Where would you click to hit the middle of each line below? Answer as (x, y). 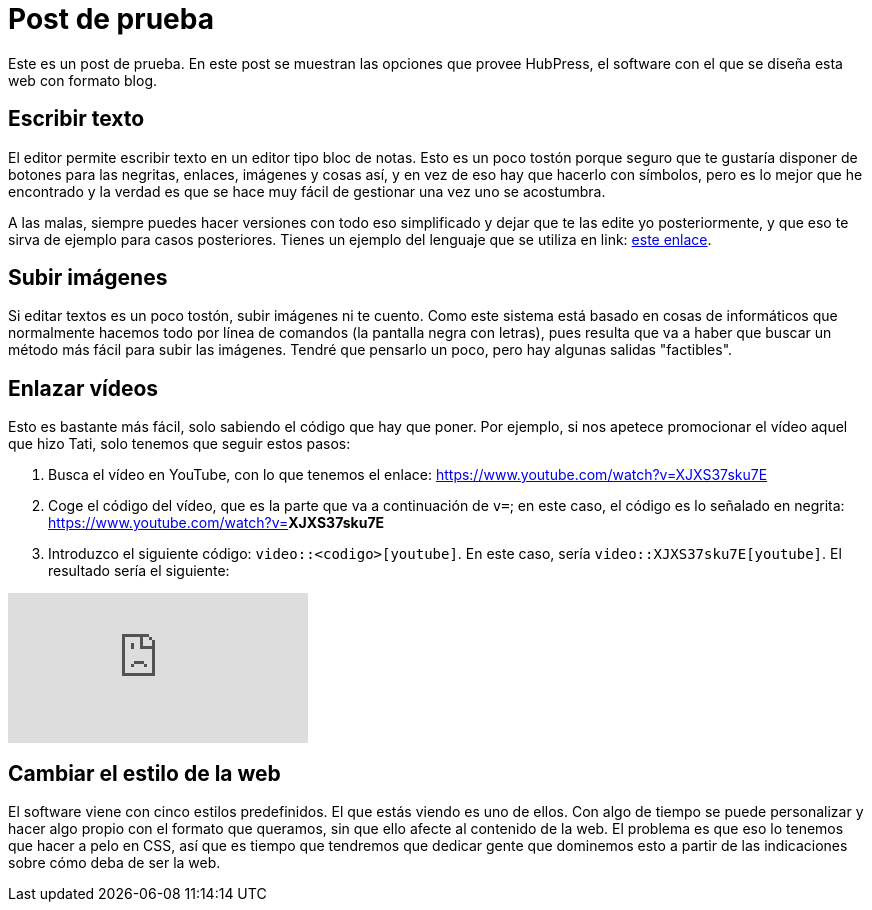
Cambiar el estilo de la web (144, 773)
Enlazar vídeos (83, 388)
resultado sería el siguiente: (139, 571)
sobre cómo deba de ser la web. (114, 863)
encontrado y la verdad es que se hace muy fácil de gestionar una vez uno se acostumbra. (307, 191)
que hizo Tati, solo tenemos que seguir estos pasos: (179, 444)
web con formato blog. (83, 80)
